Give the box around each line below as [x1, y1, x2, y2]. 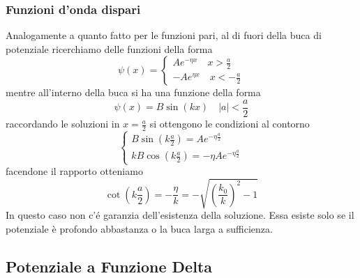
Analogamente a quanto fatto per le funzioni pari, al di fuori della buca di [6, 28, 322, 43]
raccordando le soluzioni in [6, 116, 120, 131]
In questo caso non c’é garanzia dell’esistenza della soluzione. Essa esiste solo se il [6, 208, 354, 222]
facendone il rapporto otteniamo [6, 164, 143, 178]
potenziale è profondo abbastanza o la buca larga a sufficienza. [6, 222, 273, 236]
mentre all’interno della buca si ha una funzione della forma [6, 85, 261, 100]
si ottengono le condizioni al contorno [149, 116, 310, 131]
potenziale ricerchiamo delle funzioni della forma [6, 41, 213, 56]
